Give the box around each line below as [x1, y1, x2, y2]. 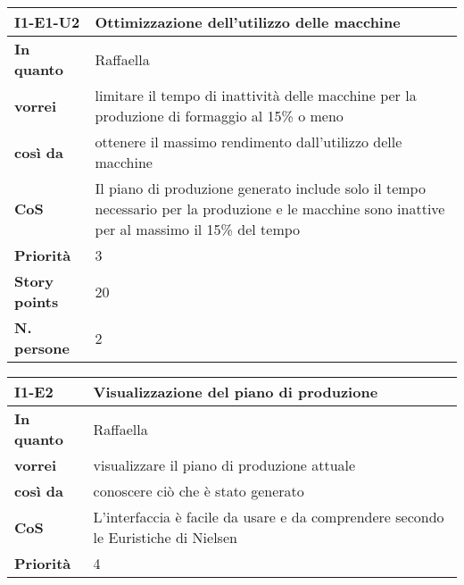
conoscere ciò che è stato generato [93, 481, 304, 501]
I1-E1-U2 [14, 12, 80, 32]
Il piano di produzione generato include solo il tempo [95, 178, 426, 198]
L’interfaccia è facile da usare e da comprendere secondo [93, 506, 444, 527]
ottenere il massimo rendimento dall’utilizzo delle [95, 131, 402, 152]
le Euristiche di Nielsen [93, 527, 237, 547]
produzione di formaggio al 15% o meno [95, 105, 344, 126]
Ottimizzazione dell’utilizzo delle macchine [95, 12, 401, 32]
